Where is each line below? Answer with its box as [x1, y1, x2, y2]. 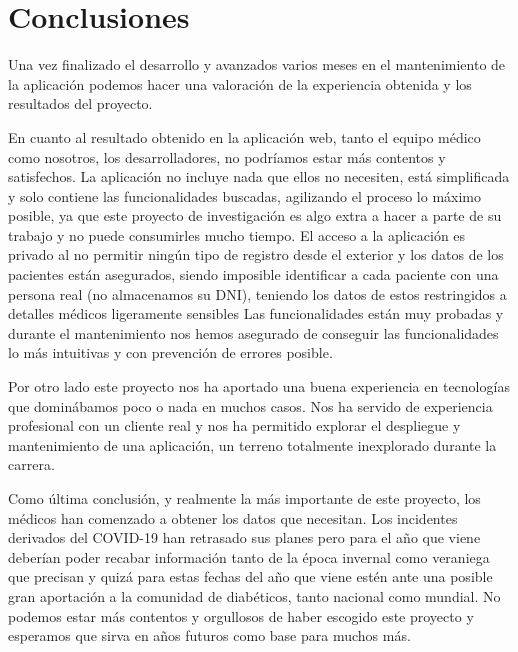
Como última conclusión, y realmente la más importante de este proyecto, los [8, 488, 481, 508]
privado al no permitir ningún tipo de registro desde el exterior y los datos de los [8, 244, 504, 265]
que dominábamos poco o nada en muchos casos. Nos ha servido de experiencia [8, 395, 493, 416]
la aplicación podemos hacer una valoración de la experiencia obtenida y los [8, 73, 472, 94]
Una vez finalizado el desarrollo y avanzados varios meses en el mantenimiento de [8, 54, 506, 75]
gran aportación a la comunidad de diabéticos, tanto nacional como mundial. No [8, 585, 501, 606]
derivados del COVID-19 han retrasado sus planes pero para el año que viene [8, 527, 481, 548]
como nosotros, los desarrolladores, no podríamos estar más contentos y [8, 146, 446, 167]
